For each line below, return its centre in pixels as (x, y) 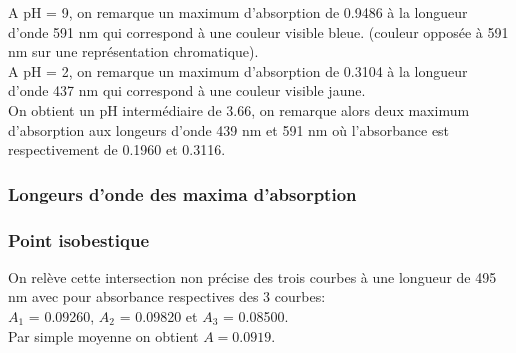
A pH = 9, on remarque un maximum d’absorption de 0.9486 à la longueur (238, 12)
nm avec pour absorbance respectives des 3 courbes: (167, 296)
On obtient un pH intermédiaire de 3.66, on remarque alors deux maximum (239, 109)
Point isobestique (79, 239)
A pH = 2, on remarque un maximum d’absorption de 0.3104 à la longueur (238, 70)
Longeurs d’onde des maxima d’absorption (182, 193)
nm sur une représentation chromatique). (133, 51)
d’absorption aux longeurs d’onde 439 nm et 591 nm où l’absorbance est (229, 129)
